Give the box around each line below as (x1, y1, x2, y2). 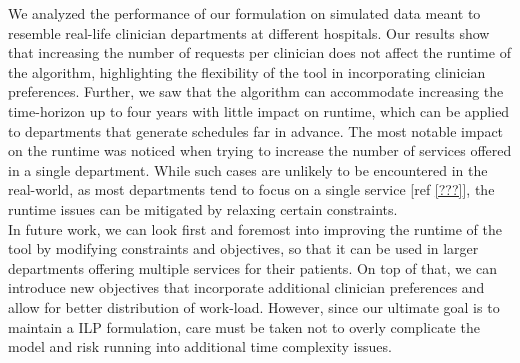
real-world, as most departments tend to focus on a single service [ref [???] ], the (8, 179, 495, 200)
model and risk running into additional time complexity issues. (8, 336, 392, 357)
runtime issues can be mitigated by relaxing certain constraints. (8, 198, 398, 219)
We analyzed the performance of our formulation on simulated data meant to (8, 3, 481, 23)
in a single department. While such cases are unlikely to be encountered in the (8, 159, 488, 180)
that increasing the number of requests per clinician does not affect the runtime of (8, 42, 511, 63)
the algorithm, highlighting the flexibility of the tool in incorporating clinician (8, 61, 486, 82)
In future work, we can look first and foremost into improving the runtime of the (8, 218, 502, 239)
